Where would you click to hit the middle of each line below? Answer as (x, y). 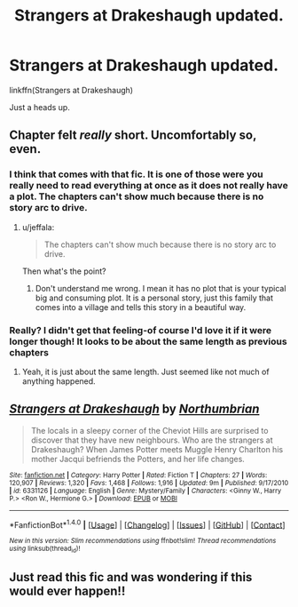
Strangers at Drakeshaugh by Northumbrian (134, 409)
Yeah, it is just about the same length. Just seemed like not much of (145, 371)
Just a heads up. (40, 107)
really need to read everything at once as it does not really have (149, 186)
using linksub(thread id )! (45, 549)
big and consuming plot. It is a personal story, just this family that (154, 298)
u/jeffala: (38, 227)
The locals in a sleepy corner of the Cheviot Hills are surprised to (149, 430)
